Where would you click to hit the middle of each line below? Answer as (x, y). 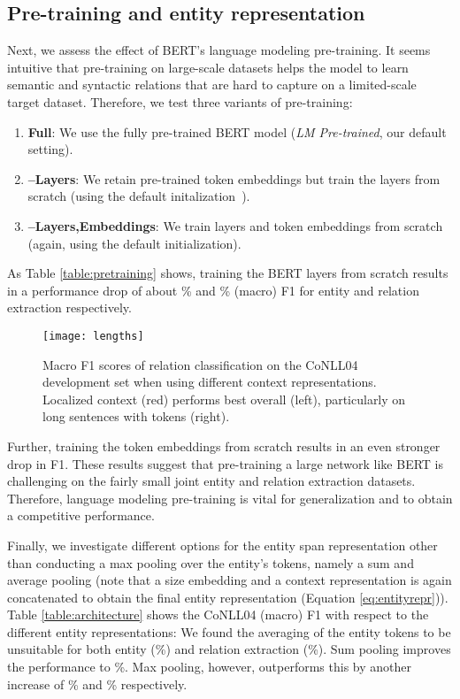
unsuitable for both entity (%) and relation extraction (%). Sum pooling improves (229, 649)
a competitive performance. (81, 515)
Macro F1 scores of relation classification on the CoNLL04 (200, 364)
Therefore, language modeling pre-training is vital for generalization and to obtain (230, 498)
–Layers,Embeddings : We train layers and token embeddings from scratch (235, 225)
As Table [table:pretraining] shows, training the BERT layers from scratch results (228, 273)
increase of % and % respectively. (97, 684)
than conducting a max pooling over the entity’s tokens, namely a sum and (211, 562)
